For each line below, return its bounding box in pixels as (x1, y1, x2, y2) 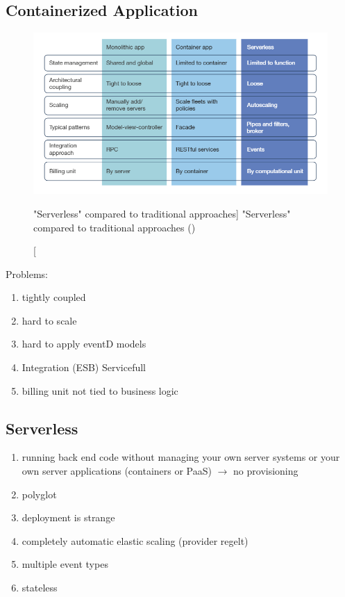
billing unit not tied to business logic (22, 383, 178, 398)
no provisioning (233, 464, 298, 478)
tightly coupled (22, 290, 86, 304)
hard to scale (22, 313, 77, 327)
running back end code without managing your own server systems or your (22, 450, 340, 464)
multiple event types (22, 557, 108, 571)
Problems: (6, 266, 48, 281)
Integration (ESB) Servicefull (22, 360, 146, 375)
